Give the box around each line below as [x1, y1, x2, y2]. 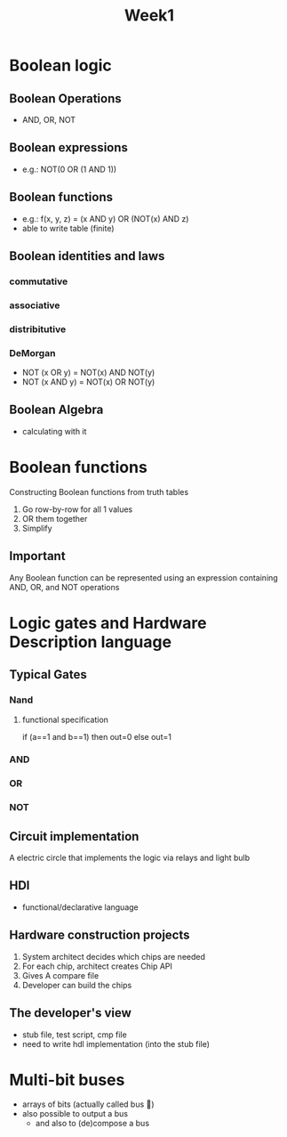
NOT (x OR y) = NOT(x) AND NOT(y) [21, 367, 155, 378]
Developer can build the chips [21, 979, 132, 990]
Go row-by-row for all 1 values [21, 504, 133, 515]
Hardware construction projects [9, 928, 190, 943]
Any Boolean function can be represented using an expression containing [9, 572, 278, 583]
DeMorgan [9, 346, 56, 359]
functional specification [21, 714, 109, 725]
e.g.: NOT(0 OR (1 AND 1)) [21, 164, 117, 175]
